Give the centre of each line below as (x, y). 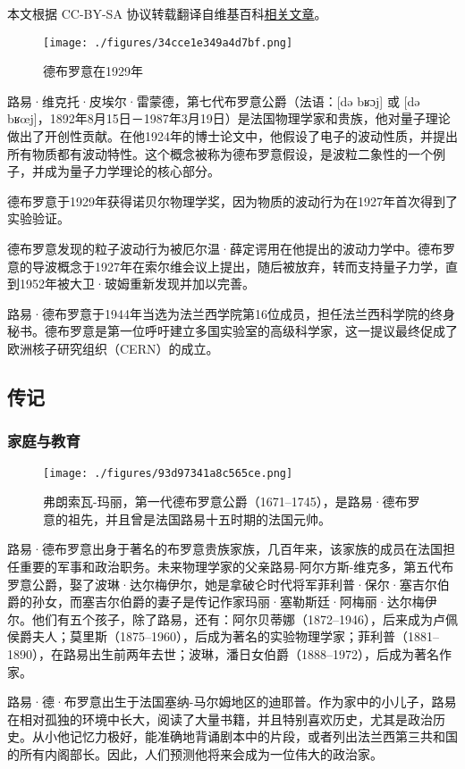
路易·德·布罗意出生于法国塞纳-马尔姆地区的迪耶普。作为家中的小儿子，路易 (232, 702)
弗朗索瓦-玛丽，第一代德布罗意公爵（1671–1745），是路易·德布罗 (232, 502)
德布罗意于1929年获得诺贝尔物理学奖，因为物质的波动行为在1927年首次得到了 (232, 201)
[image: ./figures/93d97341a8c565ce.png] (168, 473)
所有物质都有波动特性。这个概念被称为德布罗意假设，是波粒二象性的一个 (220, 153)
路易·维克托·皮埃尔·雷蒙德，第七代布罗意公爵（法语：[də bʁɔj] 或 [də (214, 100)
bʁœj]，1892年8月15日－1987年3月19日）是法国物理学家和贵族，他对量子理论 (229, 118)
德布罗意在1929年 (93, 71)
